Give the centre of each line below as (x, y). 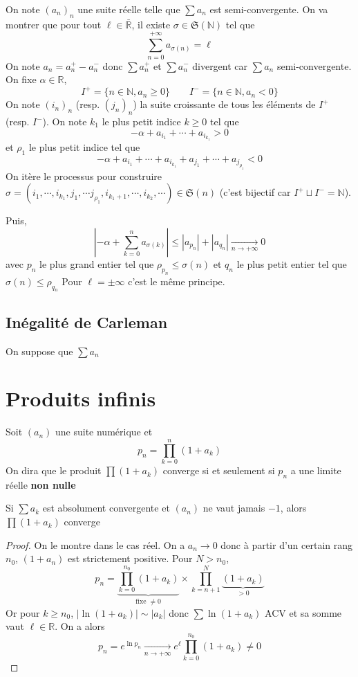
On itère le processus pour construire (84, 175)
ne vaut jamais (234, 508)
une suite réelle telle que (129, 9)
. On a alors (80, 626)
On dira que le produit (54, 470)
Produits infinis (81, 398)
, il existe (151, 24)
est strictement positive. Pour (130, 558)
